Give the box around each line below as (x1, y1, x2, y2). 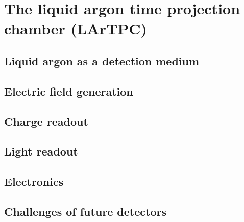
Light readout (4, 143, 78, 159)
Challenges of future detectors (4, 203, 166, 219)
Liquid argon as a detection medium (4, 53, 200, 69)
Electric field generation (4, 83, 133, 99)
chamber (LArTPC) (4, 18, 148, 39)
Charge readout (4, 113, 88, 129)
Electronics (4, 173, 64, 189)
